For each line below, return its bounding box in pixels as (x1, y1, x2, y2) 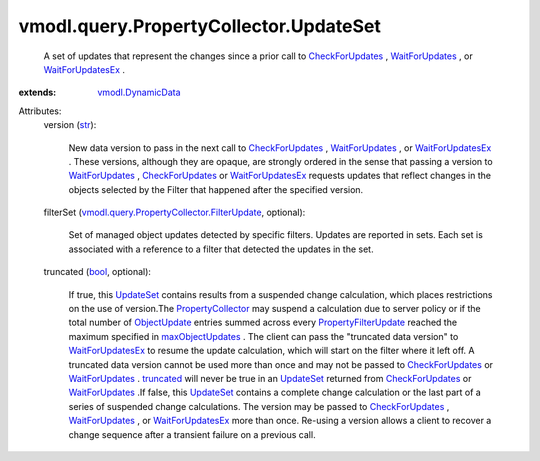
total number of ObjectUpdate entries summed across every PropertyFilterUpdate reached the (68, 316, 458, 329)
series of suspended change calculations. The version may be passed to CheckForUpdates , (68, 400, 450, 412)
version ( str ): (43, 119, 97, 131)
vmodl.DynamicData (97, 86, 181, 99)
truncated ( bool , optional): (43, 266, 152, 278)
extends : (18, 86, 57, 99)
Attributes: (18, 105, 62, 117)
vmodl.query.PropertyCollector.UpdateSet (18, 15, 382, 37)
